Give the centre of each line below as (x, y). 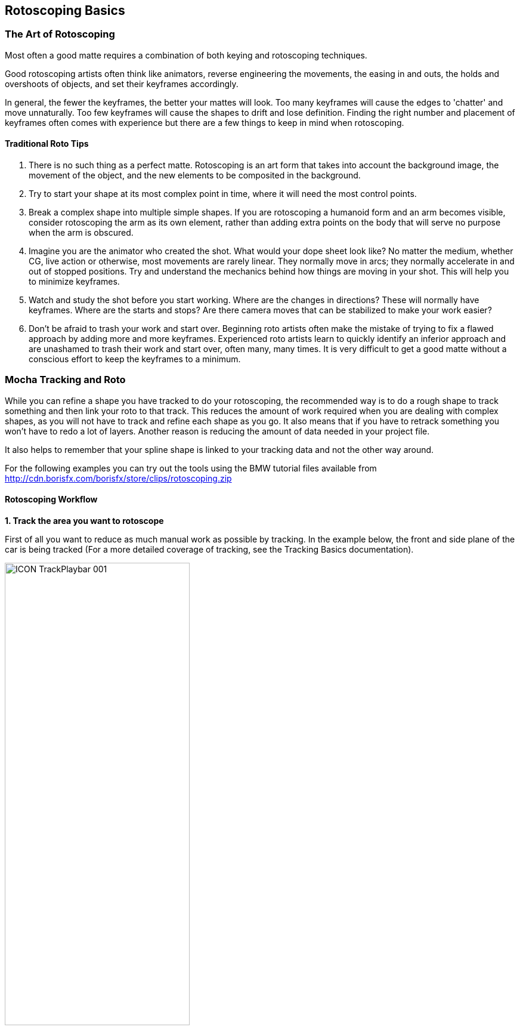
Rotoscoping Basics (65, 10)
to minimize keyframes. (74, 282)
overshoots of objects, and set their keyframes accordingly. (122, 84)
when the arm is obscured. (81, 233)
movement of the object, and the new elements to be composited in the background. (195, 175)
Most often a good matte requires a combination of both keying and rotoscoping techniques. (186, 55)
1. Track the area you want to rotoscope (84, 520)
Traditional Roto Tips (47, 144)
